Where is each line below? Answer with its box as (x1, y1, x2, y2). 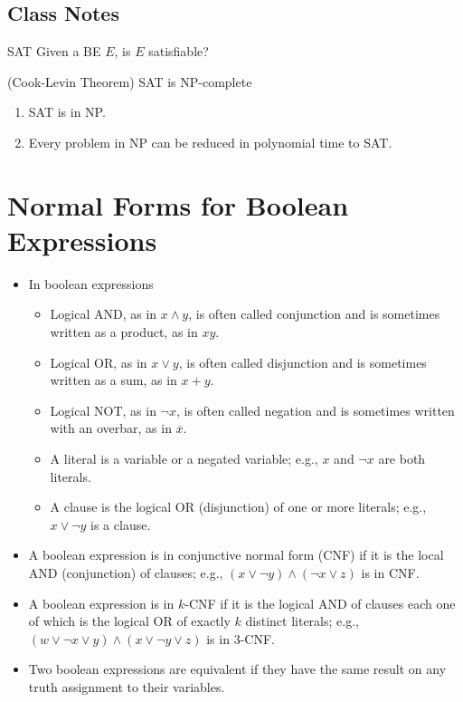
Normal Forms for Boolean (7, 186, 349, 223)
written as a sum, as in (50, 370, 177, 389)
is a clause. (90, 514, 151, 534)
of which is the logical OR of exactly (28, 611, 231, 630)
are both (378, 449, 426, 468)
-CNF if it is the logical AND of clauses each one (184, 593, 456, 612)
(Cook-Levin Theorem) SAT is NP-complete (7, 72, 252, 91)
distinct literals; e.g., (245, 611, 359, 630)
